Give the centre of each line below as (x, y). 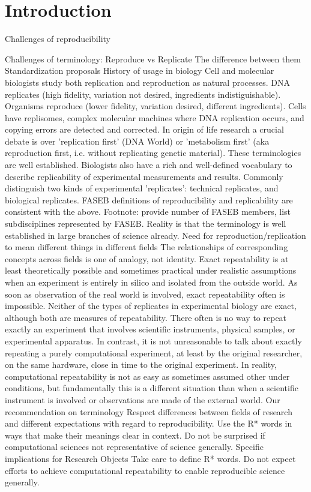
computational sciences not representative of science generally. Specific (134, 447)
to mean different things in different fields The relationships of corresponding (146, 247)
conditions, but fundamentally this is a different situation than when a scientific (152, 388)
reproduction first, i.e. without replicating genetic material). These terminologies (153, 153)
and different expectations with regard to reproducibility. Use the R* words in (149, 423)
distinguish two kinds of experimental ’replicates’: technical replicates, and (142, 188)
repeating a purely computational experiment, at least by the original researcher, (154, 352)
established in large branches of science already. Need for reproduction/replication (155, 235)
